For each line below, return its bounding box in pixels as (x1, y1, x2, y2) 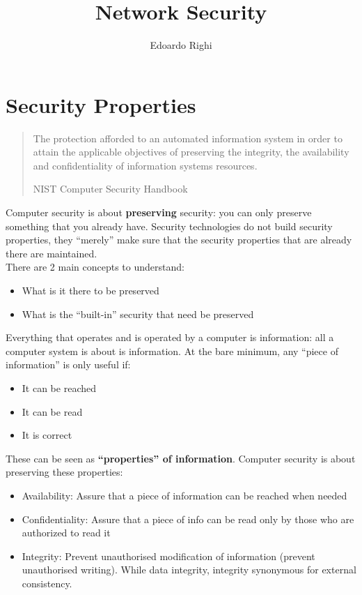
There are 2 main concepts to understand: (6, 259, 184, 274)
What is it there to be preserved (22, 283, 159, 297)
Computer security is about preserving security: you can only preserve (6, 205, 312, 220)
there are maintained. (6, 246, 97, 260)
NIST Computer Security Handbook (33, 181, 188, 196)
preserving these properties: (6, 465, 123, 479)
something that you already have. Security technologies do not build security (6, 218, 333, 233)
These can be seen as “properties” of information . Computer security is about (6, 451, 356, 465)
